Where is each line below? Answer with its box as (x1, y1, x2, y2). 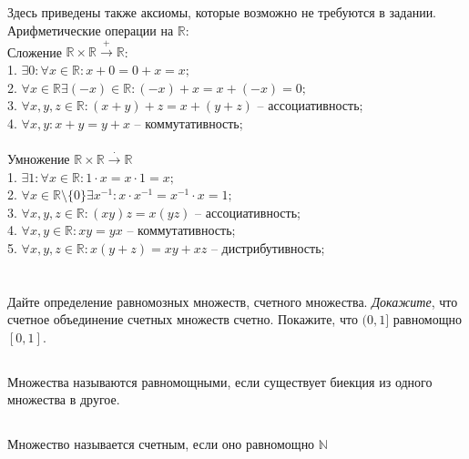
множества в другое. (7, 390, 120, 409)
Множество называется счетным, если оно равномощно (7, 434, 315, 454)
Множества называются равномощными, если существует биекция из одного (7, 372, 433, 391)
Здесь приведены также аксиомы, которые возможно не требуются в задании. (7, 3, 437, 22)
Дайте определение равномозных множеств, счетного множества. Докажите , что (7, 291, 458, 311)
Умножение (7, 148, 70, 168)
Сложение (7, 42, 62, 61)
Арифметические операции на (7, 20, 174, 39)
